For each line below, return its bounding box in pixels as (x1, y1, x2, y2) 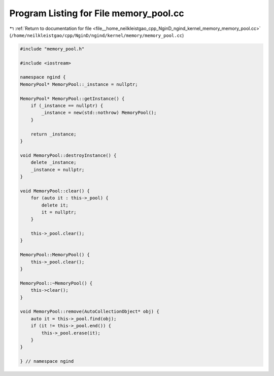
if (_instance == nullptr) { (30, 103, 104, 109)
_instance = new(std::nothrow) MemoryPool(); (41, 110, 157, 116)
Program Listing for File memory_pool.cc (9, 8, 185, 19)
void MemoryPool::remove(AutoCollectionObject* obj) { (20, 309, 159, 315)
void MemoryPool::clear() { (20, 188, 90, 194)
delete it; (41, 202, 68, 208)
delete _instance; (30, 160, 77, 165)
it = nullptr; (41, 209, 77, 215)
